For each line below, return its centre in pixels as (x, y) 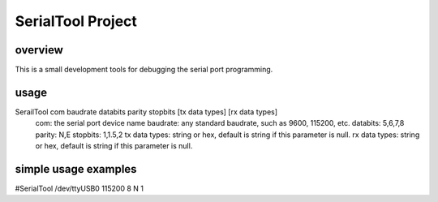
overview (39, 50)
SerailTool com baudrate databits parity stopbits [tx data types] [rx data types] (146, 112)
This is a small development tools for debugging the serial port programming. (144, 70)
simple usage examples (76, 169)
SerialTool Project (76, 21)
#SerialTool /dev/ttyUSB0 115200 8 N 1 (79, 189)
